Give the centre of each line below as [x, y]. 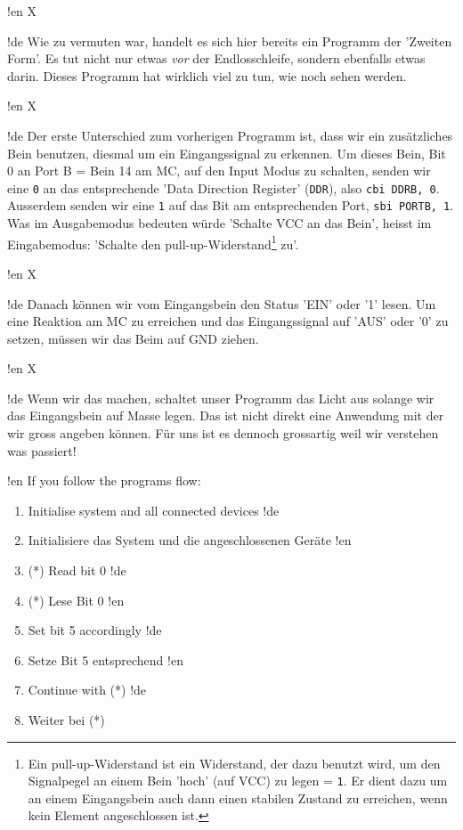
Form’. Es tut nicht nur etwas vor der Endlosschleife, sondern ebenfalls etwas [216, 58]
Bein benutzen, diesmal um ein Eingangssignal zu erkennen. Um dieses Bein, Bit [227, 153]
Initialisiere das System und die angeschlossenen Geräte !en [190, 540]
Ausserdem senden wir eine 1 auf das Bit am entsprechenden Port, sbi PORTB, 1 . [231, 205]
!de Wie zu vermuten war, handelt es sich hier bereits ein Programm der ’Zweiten [230, 41]
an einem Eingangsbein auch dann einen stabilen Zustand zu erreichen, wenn [238, 797]
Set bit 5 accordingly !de [95, 630]
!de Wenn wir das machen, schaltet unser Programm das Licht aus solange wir [221, 398]
